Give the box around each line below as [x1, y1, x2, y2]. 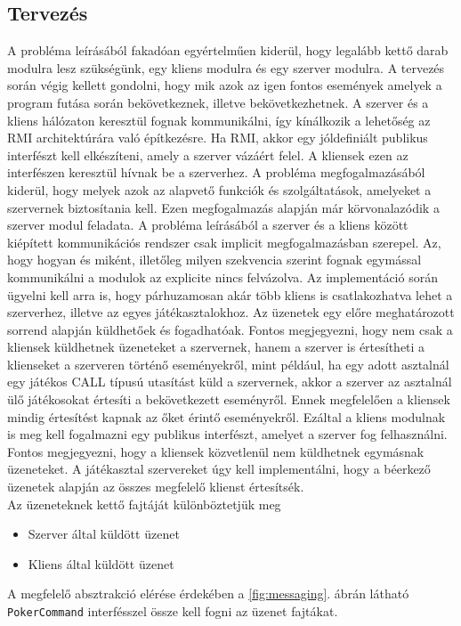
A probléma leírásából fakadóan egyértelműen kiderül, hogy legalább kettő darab [7, 41, 449, 60]
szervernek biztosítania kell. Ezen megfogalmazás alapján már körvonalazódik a [7, 198, 440, 216]
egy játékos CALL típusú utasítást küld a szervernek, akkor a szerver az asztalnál [7, 372, 452, 391]
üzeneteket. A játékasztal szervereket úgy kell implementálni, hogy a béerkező [7, 459, 431, 478]
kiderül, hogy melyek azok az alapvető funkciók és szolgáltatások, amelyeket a [7, 180, 432, 199]
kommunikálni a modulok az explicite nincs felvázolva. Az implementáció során [7, 267, 438, 286]
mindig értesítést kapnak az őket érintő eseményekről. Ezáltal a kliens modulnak [7, 407, 446, 426]
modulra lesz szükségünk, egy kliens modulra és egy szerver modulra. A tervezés [7, 58, 445, 77]
